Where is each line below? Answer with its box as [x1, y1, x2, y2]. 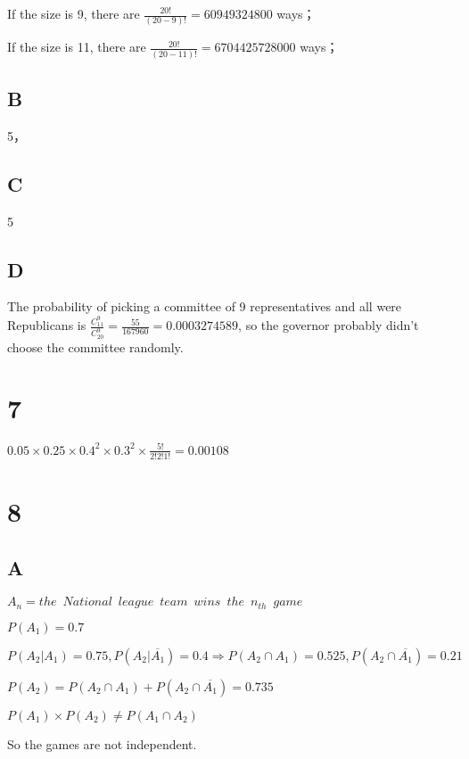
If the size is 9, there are [7, 4, 140, 22]
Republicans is [7, 316, 86, 334]
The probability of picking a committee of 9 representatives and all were [7, 297, 402, 316]
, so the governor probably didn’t [238, 316, 419, 334]
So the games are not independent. [7, 734, 197, 753]
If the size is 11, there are [7, 37, 146, 56]
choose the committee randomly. [7, 337, 184, 356]
